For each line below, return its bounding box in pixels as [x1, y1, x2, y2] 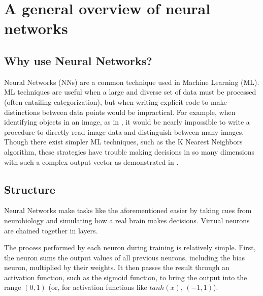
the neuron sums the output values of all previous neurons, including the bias [4, 252, 245, 262]
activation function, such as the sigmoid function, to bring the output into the [4, 272, 247, 282]
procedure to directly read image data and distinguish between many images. [4, 126, 244, 137]
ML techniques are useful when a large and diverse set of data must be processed [4, 86, 256, 97]
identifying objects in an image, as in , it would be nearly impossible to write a [4, 116, 250, 127]
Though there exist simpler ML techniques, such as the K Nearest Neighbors [4, 136, 243, 147]
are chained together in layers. [4, 225, 98, 235]
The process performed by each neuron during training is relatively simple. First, [4, 242, 256, 253]
